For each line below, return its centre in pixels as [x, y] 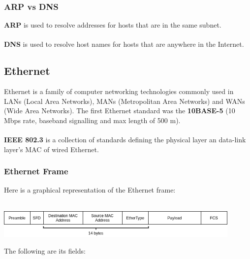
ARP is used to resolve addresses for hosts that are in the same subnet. [113, 25]
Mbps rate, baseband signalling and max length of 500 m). [92, 120]
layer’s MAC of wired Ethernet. [51, 149]
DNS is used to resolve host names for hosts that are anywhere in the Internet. [124, 44]
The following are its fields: [45, 250]
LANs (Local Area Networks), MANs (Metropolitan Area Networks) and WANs [125, 101]
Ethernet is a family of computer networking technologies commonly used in [119, 91]
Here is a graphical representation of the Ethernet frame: [90, 189]
